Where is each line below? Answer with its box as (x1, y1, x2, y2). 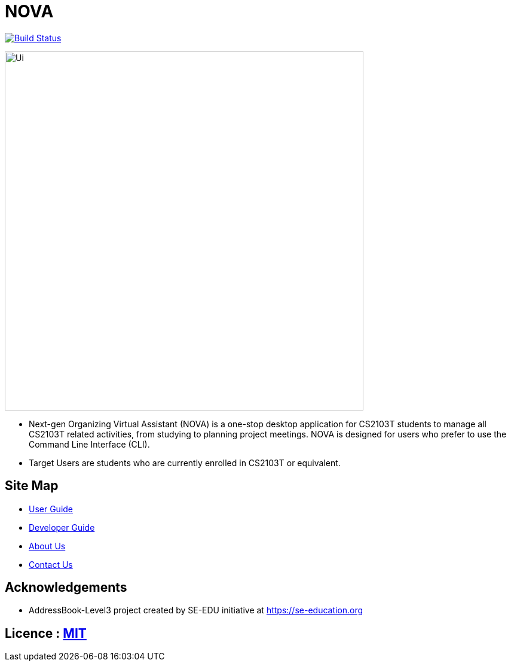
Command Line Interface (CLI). (29, 439, 150, 449)
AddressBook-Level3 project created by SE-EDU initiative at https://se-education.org (29, 605, 363, 616)
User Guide (29, 503, 74, 514)
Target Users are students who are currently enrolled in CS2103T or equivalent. (29, 457, 341, 468)
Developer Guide (29, 522, 95, 533)
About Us (29, 540, 66, 551)
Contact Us (29, 559, 73, 570)
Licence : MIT (5, 625, 87, 641)
